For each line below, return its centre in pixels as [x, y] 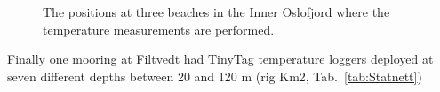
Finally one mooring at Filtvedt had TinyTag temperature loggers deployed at [220, 59]
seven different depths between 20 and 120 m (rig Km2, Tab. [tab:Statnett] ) [215, 76]
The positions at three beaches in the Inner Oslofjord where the [216, 12]
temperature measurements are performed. [159, 29]
